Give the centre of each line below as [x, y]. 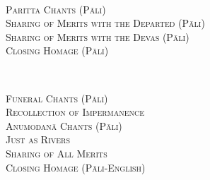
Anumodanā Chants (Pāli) [64, 125]
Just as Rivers [38, 139]
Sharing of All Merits [57, 153]
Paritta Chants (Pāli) [56, 9]
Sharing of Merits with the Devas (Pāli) [98, 36]
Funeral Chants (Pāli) [57, 98]
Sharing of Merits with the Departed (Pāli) [105, 23]
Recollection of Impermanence [75, 112]
